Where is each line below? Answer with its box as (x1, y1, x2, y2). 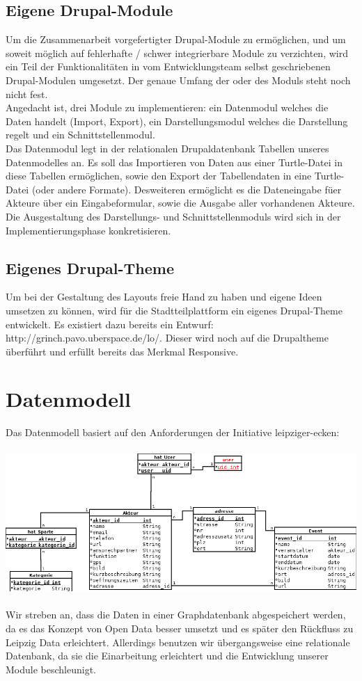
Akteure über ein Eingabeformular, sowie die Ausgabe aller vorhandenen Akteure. (6, 195, 355, 210)
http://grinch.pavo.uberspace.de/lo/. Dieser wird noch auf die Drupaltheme (6, 330, 329, 345)
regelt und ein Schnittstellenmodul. (6, 127, 155, 142)
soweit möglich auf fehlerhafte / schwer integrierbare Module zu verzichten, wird (6, 45, 348, 60)
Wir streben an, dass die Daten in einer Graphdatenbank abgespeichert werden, (6, 607, 346, 622)
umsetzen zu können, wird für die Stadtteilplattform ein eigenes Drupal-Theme (6, 303, 343, 317)
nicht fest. (6, 86, 48, 101)
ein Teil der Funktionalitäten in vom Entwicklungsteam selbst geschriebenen (6, 59, 331, 74)
